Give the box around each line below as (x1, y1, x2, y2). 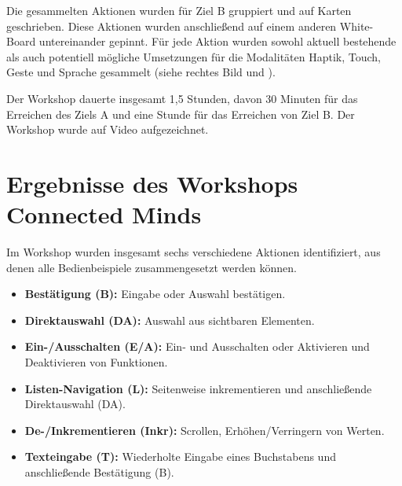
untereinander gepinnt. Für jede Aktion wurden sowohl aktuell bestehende (38, 33, 397, 50)
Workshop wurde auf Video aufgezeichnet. (6, 121, 209, 138)
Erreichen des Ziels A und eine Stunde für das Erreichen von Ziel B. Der (6, 105, 355, 122)
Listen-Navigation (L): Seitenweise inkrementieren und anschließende (24, 380, 372, 396)
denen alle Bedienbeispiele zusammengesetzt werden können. (6, 259, 297, 275)
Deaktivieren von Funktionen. (24, 354, 168, 370)
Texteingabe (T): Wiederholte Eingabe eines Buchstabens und (24, 448, 336, 465)
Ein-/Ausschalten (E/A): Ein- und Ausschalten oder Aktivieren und (24, 338, 370, 355)
